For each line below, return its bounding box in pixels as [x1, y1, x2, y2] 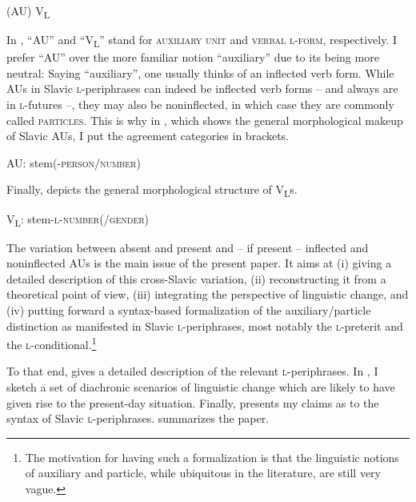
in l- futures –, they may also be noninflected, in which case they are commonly [6, 96, 394, 113]
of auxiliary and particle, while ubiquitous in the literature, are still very [25, 464, 381, 481]
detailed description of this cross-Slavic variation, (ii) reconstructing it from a [6, 270, 386, 287]
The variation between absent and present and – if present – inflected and [6, 239, 369, 255]
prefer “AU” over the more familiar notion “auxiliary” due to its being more [6, 49, 379, 66]
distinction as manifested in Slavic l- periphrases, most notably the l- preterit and [6, 317, 403, 334]
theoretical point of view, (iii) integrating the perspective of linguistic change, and [6, 286, 409, 303]
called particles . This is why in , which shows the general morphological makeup [6, 111, 403, 128]
